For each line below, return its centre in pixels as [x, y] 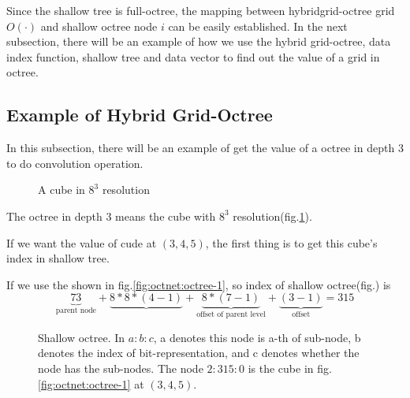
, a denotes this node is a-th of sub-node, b [257, 337]
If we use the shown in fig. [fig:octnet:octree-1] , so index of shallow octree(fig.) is [199, 284]
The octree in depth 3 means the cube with [111, 216]
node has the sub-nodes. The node [121, 368]
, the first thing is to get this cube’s [291, 242]
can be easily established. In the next [258, 26]
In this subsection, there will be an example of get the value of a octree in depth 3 [205, 148]
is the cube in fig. [290, 368]
